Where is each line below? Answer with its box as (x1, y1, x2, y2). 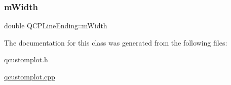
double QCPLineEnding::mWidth (4, 20, 107, 31)
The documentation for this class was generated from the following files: (4, 37, 227, 48)
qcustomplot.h (4, 54, 48, 65)
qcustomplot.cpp (4, 71, 55, 81)
